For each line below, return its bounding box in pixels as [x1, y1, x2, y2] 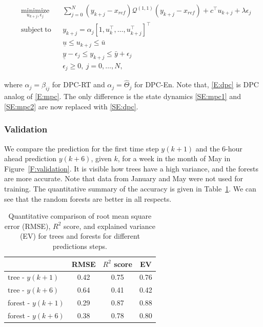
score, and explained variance [63, 220, 156, 231]
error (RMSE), [4, 220, 51, 231]
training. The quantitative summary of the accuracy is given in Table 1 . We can [4, 183, 256, 194]
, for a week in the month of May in [117, 153, 231, 164]
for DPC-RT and [52, 79, 105, 90]
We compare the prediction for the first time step [4, 143, 159, 153]
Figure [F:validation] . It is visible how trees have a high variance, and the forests [4, 163, 259, 174]
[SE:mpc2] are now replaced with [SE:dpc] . [4, 101, 138, 111]
